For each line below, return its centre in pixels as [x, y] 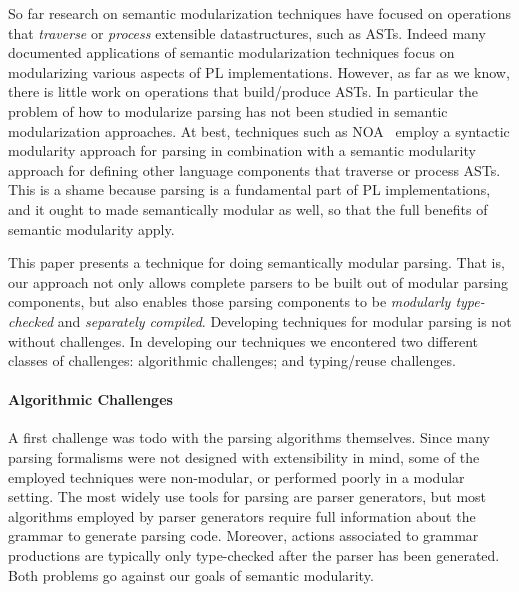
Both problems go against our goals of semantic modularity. [191, 574]
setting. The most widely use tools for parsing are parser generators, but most [247, 496]
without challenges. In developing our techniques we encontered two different [243, 340]
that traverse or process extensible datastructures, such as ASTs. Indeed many [247, 32]
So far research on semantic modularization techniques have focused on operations [260, 13]
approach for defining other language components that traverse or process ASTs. [254, 169]
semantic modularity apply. [91, 228]
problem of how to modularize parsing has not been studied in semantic [228, 110]
